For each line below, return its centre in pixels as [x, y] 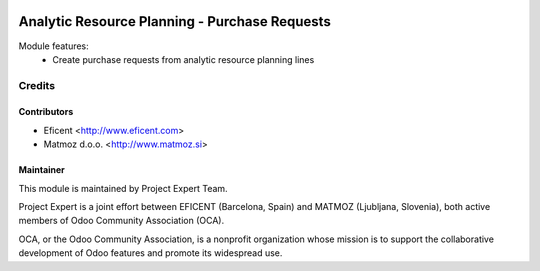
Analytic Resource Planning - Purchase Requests [175, 21]
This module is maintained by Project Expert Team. [123, 188]
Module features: [53, 46]
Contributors [46, 112]
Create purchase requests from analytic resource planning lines [183, 59]
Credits [36, 85]
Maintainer [41, 170]
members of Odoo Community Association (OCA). [121, 221]
